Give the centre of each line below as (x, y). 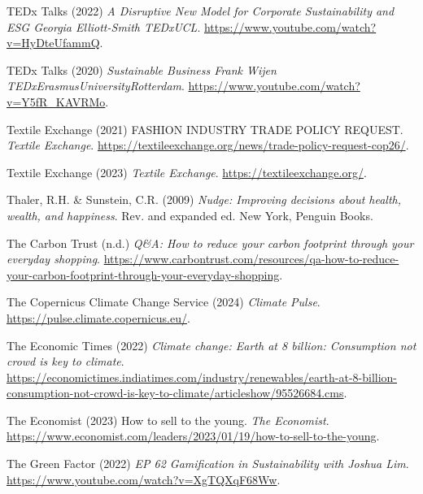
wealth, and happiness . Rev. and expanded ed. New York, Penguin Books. (190, 215)
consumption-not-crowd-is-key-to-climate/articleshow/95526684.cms (175, 393)
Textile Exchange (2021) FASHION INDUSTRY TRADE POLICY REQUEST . (205, 129)
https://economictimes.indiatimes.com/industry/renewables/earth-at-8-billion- (202, 377)
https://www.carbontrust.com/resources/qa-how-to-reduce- (251, 259)
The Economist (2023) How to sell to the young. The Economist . (168, 420)
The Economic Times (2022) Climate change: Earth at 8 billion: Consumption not (211, 345)
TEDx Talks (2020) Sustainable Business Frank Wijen (142, 69)
